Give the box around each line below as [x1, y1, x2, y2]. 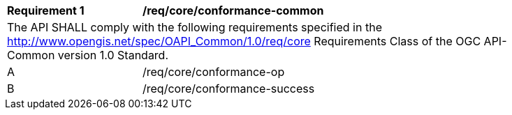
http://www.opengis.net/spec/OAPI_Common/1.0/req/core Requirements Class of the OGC [7, 34, 481, 48]
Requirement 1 [7, 3, 85, 17]
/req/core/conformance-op [142, 65, 285, 79]
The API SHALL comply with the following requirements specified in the [7, 20, 382, 34]
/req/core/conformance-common [142, 3, 324, 17]
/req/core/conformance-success [142, 82, 315, 95]
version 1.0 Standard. [57, 48, 169, 62]
